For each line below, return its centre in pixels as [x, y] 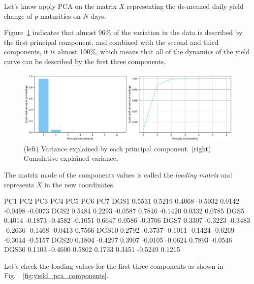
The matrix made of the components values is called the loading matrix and [118, 175]
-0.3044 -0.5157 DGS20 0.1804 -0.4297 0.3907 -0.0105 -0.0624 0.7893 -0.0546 [118, 239]
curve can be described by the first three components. [85, 61]
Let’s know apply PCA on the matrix [60, 6]
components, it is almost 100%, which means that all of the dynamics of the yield [127, 52]
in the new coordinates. [80, 184]
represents [19, 184]
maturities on [60, 16]
